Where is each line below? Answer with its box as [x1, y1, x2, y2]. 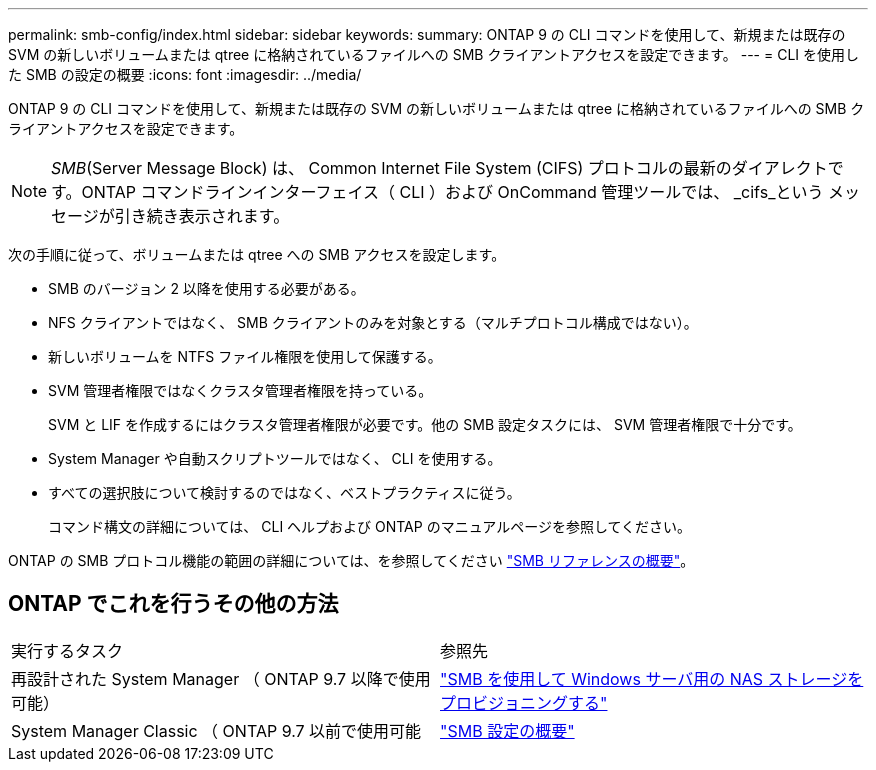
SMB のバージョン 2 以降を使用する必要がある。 [48, 280, 365, 297]
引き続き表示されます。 [114, 206, 290, 226]
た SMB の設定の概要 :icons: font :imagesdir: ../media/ [8, 66, 362, 83]
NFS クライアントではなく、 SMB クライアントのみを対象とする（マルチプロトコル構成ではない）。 [48, 314, 698, 331]
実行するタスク [11, 640, 124, 661]
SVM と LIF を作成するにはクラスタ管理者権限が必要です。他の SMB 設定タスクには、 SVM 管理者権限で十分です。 [48, 416, 802, 433]
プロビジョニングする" [440, 692, 608, 713]
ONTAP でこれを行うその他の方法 [8, 591, 339, 617]
